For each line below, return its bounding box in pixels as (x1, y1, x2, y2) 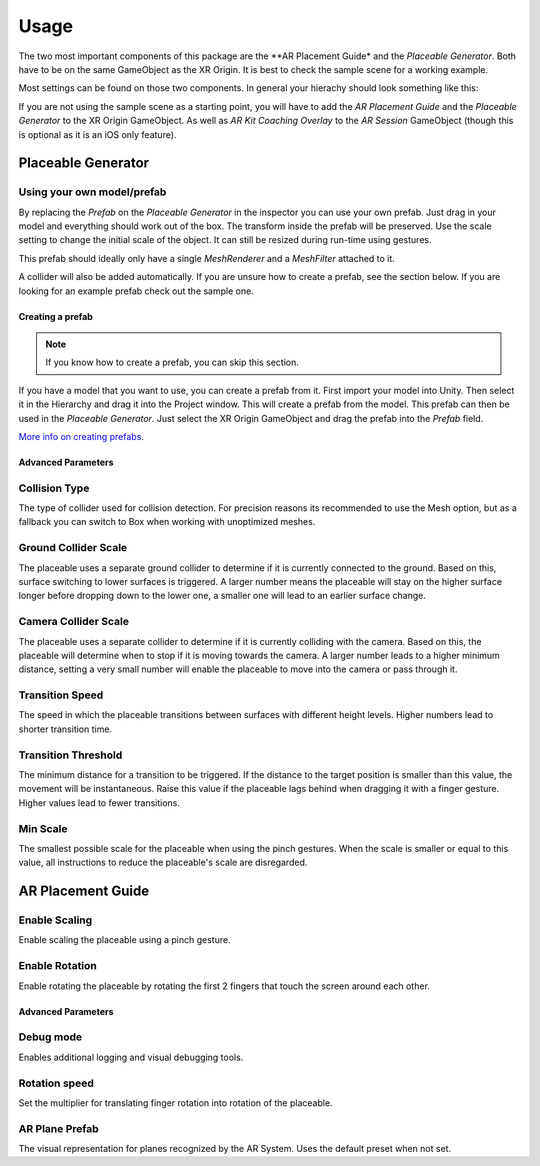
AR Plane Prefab (18, 1121, 99, 1135)
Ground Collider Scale (18, 541, 128, 555)
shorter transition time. (18, 723, 113, 735)
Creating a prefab (18, 310, 94, 322)
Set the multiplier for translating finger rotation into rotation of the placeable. (18, 1096, 334, 1109)
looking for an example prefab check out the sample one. (18, 285, 254, 297)
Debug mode (18, 1030, 83, 1044)
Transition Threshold (18, 748, 123, 762)
